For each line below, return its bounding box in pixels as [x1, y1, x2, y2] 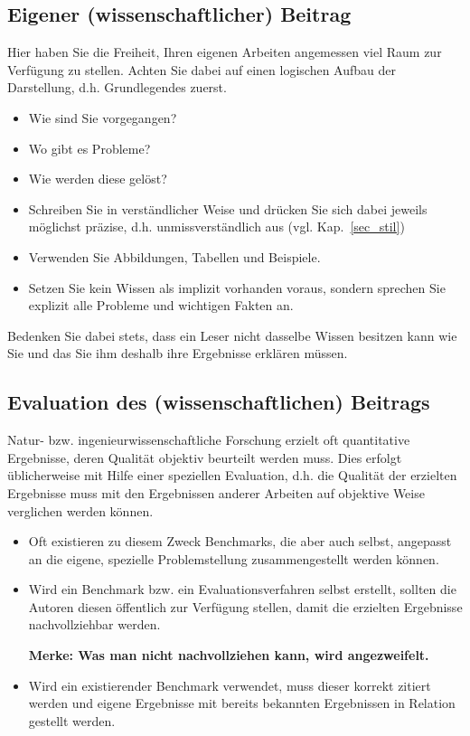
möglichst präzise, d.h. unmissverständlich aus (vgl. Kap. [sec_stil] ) [28, 217, 405, 236]
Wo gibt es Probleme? [28, 138, 151, 157]
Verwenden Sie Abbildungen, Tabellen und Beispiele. [28, 247, 321, 266]
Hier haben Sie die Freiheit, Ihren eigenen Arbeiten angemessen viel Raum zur [7, 42, 442, 61]
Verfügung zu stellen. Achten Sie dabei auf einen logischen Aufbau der [7, 60, 396, 79]
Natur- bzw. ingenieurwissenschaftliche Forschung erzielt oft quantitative [7, 430, 410, 449]
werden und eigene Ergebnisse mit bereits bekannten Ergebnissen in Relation [28, 694, 456, 712]
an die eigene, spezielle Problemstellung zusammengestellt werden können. [28, 549, 439, 568]
